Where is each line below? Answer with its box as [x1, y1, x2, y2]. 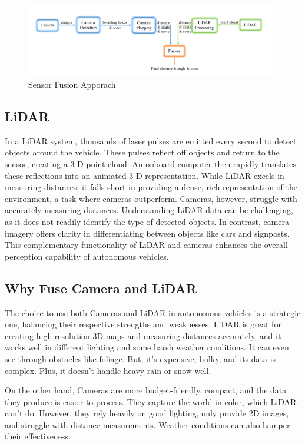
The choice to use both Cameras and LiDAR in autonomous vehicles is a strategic [5, 306, 301, 319]
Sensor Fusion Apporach [28, 78, 116, 91]
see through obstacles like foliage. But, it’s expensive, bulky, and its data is [5, 352, 276, 365]
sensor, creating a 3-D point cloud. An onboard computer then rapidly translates [5, 158, 297, 170]
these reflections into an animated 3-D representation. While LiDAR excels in [5, 169, 284, 181]
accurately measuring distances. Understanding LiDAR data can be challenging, [5, 204, 293, 216]
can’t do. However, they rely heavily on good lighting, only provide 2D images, [5, 407, 289, 419]
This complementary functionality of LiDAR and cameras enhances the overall [5, 238, 288, 251]
